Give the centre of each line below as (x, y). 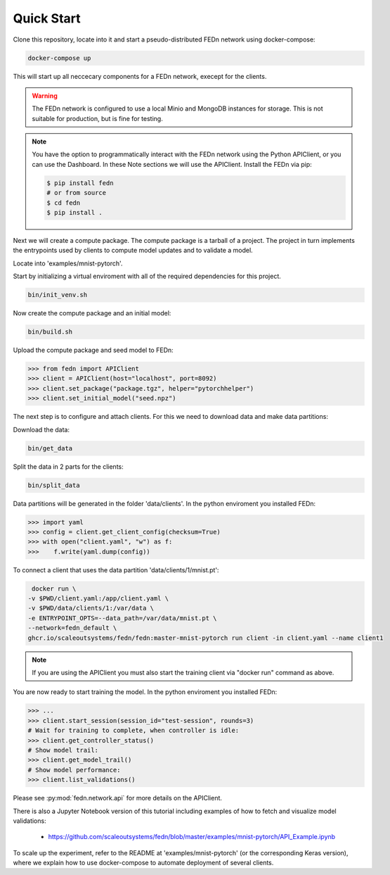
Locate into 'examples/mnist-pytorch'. (68, 263)
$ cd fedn (64, 203)
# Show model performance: (74, 770)
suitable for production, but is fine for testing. (97, 118)
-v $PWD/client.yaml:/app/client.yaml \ (98, 599)
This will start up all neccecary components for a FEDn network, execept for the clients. (140, 76)
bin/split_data (54, 485)
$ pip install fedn (80, 183)
